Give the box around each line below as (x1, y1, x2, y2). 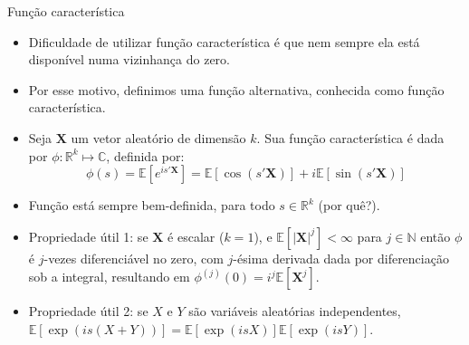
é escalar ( (167, 226, 225, 245)
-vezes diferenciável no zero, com (43, 248, 224, 267)
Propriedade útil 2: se (28, 302, 148, 321)
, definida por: (106, 146, 185, 165)
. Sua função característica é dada (256, 128, 445, 147)
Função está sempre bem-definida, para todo (28, 196, 275, 215)
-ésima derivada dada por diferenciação (233, 248, 449, 267)
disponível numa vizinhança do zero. (28, 50, 230, 69)
